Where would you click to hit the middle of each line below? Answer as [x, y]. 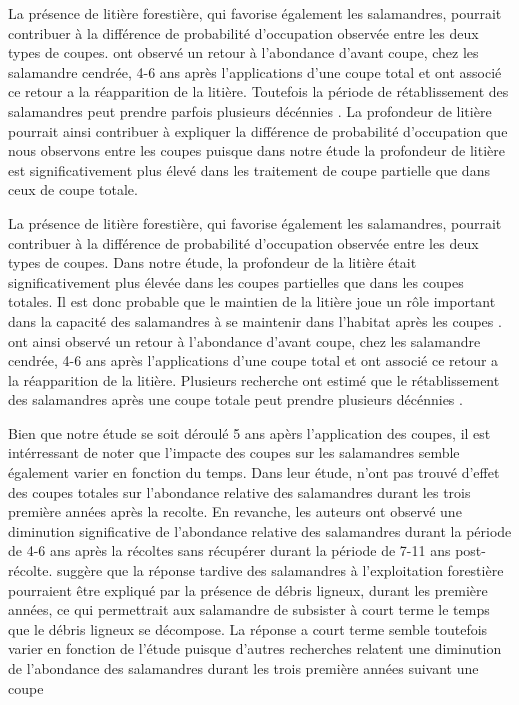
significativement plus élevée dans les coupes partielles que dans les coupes [236, 281]
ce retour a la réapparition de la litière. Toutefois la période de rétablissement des [258, 91]
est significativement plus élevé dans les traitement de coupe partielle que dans [249, 169]
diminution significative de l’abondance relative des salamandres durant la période [260, 530]
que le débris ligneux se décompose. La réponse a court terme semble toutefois [248, 628]
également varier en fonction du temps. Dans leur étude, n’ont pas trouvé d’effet [254, 472]
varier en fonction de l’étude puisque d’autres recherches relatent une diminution [255, 648]
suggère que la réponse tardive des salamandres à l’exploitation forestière [280, 570]
